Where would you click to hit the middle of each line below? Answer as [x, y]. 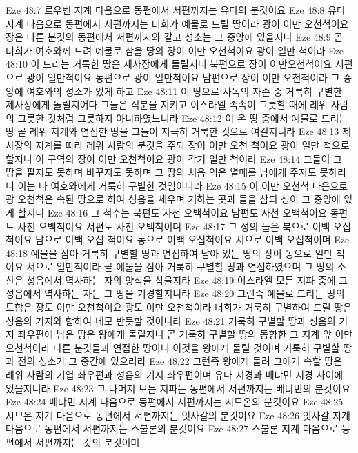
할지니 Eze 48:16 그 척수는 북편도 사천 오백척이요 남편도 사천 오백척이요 [172, 212]
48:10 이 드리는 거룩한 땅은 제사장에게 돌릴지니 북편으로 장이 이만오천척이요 [169, 64]
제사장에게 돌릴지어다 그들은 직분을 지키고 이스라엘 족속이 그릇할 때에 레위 [167, 104]
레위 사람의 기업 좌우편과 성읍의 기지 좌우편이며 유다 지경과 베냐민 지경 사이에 [175, 375]
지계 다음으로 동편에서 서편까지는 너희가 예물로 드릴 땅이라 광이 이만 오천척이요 [177, 23]
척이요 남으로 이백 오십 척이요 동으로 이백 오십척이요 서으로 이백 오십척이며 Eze [178, 240]
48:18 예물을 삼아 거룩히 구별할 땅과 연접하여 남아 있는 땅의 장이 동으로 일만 [169, 253]
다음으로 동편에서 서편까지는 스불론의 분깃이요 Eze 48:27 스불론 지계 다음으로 [172, 429]
